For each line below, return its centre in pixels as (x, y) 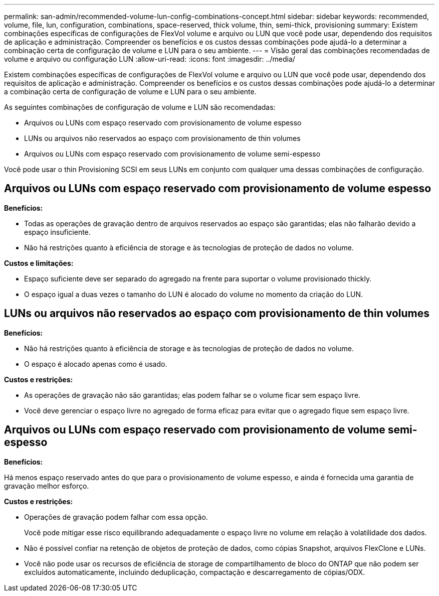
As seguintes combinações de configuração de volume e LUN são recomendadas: (140, 107)
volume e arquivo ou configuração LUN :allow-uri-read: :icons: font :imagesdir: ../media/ (150, 59)
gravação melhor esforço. (47, 486)
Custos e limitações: (39, 263)
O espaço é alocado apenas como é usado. (96, 364)
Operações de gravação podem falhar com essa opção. (116, 517)
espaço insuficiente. (57, 232)
